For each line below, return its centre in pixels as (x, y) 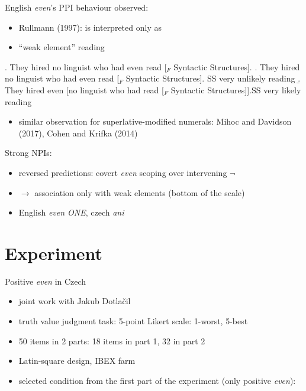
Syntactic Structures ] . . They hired (237, 66)
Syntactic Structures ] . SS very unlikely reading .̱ (213, 78)
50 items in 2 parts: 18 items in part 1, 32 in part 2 (112, 341)
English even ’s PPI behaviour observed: (77, 7)
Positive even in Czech (46, 281)
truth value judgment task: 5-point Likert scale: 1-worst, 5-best (133, 321)
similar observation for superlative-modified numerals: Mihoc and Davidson (155, 121)
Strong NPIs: (28, 153)
